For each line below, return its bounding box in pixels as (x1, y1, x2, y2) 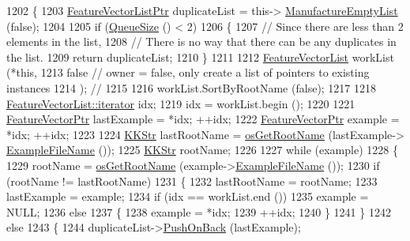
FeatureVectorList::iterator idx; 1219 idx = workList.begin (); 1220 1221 (6, 95, 355, 111)
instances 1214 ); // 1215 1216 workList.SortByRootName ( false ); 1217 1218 (6, 79, 377, 96)
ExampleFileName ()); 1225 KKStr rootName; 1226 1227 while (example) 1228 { (6, 141, 398, 158)
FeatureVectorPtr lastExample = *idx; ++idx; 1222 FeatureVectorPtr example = (6, 111, 400, 127)
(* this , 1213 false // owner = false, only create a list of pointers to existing (6, 64, 370, 81)
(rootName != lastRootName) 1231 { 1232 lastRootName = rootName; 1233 (6, 172, 378, 189)
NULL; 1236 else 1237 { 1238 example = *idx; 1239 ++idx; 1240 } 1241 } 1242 (6, 203, 391, 220)
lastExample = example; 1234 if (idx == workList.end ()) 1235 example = (6, 188, 369, 205)
